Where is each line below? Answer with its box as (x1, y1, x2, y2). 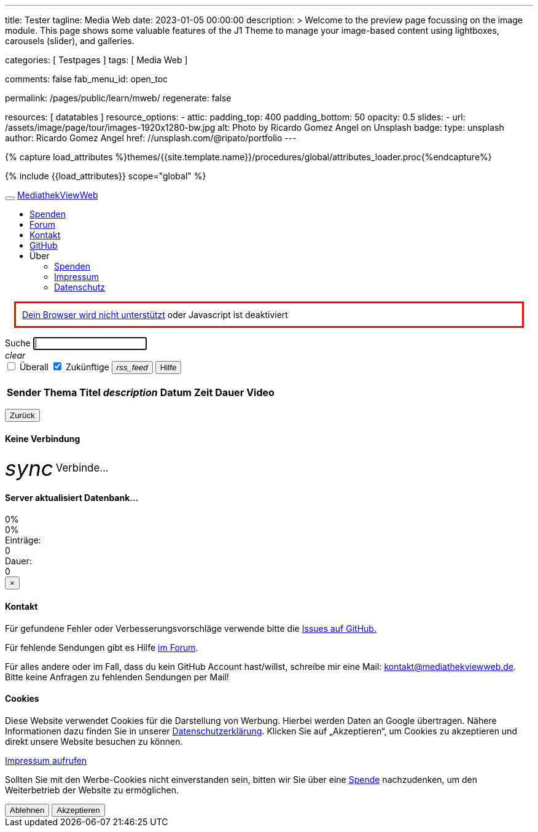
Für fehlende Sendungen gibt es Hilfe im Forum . (5, 642, 198, 653)
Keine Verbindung (5, 433, 80, 444)
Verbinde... (55, 462, 109, 475)
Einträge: (5, 535, 41, 546)
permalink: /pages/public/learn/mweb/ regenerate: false (5, 93, 232, 103)
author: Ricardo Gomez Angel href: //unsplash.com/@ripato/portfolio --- (5, 133, 297, 143)
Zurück (10, 411, 35, 420)
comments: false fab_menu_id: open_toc (5, 74, 168, 84)
